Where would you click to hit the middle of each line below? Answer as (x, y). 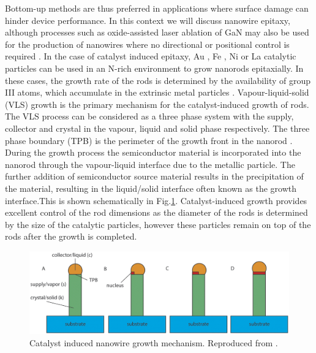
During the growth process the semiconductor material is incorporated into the (153, 152)
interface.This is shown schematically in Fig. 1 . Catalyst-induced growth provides (156, 200)
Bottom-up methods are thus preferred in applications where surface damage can (157, 8)
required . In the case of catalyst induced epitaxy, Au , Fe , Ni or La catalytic (151, 56)
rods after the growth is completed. (71, 236)
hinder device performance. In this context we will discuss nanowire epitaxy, (148, 20)
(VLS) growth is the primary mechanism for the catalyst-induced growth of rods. (157, 104)
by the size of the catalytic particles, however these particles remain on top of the (158, 224)
